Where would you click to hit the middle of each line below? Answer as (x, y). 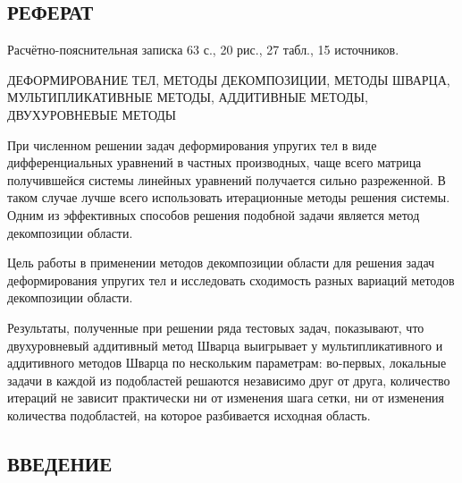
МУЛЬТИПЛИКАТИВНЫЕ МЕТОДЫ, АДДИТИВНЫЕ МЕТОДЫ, (188, 97)
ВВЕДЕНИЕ (60, 463)
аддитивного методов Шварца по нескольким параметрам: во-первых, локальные (227, 363)
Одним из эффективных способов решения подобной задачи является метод (214, 214)
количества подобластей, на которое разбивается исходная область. (189, 415)
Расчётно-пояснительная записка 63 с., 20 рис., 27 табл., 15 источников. (203, 50)
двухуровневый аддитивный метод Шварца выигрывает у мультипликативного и (225, 345)
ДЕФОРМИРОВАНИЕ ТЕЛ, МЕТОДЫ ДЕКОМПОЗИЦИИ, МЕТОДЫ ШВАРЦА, (229, 79)
